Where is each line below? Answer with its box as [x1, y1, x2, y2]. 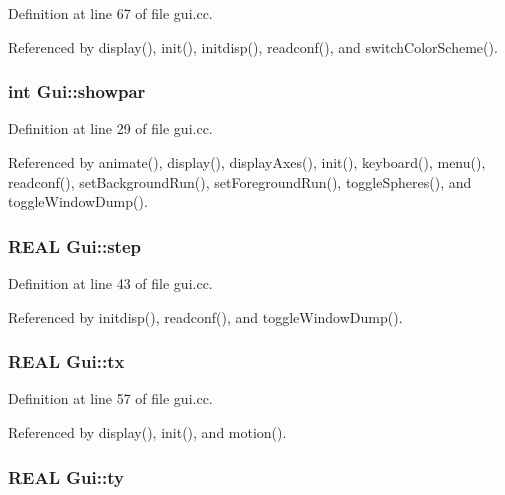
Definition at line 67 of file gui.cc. [8, 3, 213, 23]
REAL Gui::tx [8, 349, 125, 374]
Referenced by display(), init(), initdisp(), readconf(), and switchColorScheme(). [8, 36, 498, 57]
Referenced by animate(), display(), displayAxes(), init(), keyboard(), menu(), [8, 152, 486, 172]
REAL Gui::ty [8, 464, 124, 489]
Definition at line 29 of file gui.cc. [8, 118, 213, 139]
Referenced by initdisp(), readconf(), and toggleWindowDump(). [8, 306, 403, 327]
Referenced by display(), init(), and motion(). [8, 422, 287, 442]
